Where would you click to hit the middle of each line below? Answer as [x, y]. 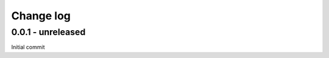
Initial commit [28, 47]
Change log [41, 16]
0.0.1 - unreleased [48, 32]
